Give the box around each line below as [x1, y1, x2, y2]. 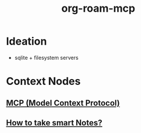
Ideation [6, 35, 47, 48]
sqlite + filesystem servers [14, 54, 79, 61]
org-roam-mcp [61, 2, 136, 15]
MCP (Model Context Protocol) [6, 98, 120, 108]
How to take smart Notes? [6, 118, 102, 128]
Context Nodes [6, 75, 81, 88]
